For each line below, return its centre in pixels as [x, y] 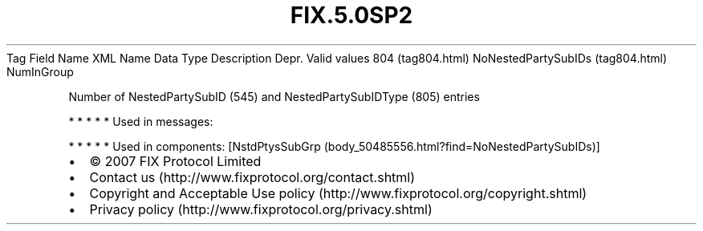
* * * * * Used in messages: [141, 121]
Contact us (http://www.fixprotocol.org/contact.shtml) [252, 177]
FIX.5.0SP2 [351, 15]
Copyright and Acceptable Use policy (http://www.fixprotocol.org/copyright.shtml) [338, 193]
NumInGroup [40, 71]
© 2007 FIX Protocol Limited [175, 161]
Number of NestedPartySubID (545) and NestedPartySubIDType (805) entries [274, 96]
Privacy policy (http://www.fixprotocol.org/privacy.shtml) [261, 209]
